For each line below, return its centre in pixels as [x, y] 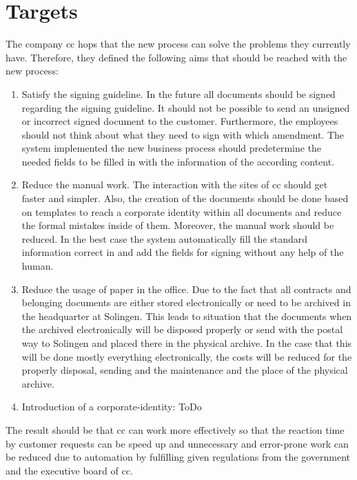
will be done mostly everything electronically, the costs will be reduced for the [187, 356]
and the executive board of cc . [69, 470]
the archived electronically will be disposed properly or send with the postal [182, 329]
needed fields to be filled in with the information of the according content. [178, 161]
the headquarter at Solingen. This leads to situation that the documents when [187, 316]
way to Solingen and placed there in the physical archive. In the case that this [187, 343]
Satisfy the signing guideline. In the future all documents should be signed [178, 93]
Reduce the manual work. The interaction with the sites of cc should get [175, 184]
